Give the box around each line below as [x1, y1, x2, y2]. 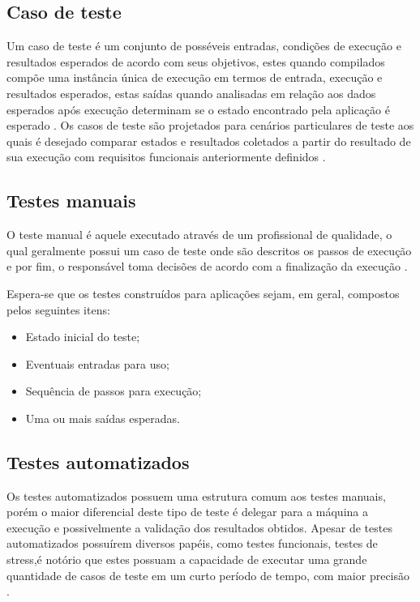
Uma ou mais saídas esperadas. [25, 409, 180, 426]
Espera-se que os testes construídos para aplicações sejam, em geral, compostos [6, 284, 400, 301]
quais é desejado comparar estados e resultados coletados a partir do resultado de [6, 132, 411, 149]
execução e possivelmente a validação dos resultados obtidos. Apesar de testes [6, 519, 392, 536]
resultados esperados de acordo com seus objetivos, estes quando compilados [6, 53, 385, 70]
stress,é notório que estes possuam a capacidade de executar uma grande [6, 551, 367, 568]
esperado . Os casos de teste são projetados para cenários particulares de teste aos [6, 117, 414, 134]
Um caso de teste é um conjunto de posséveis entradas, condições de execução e [6, 37, 401, 54]
